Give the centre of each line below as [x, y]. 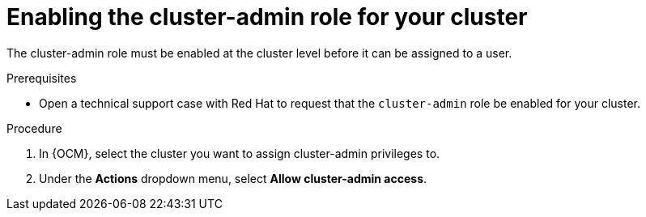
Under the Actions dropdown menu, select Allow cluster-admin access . [233, 178]
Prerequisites [42, 78]
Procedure [34, 128]
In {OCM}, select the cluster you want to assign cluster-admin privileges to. [240, 153]
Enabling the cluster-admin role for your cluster [267, 17]
